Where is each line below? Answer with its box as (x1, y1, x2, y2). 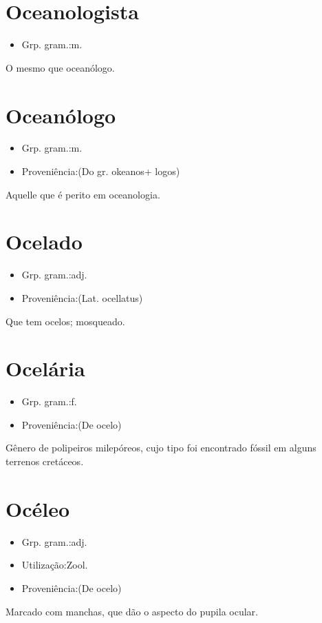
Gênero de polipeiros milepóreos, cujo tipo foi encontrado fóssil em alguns (6, 440, 316, 455)
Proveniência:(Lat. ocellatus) (21, 290, 143, 305)
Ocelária (6, 354, 85, 382)
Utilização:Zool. (21, 558, 88, 572)
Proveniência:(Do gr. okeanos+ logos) (21, 164, 180, 178)
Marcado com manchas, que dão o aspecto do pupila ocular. (6, 604, 258, 618)
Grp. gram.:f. (21, 394, 77, 409)
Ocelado (6, 227, 83, 256)
